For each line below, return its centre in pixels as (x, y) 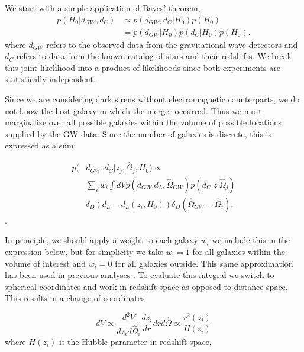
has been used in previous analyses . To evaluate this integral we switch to (140, 275)
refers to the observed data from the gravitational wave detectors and (172, 44)
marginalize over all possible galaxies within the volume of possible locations (143, 122)
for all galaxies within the (239, 251)
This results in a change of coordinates (75, 298)
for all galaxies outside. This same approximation (204, 263)
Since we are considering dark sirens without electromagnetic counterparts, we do (152, 99)
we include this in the (251, 240)
